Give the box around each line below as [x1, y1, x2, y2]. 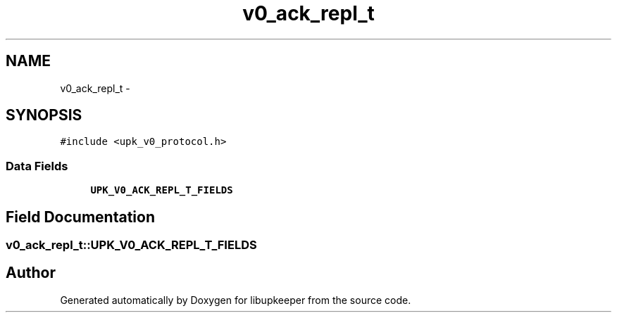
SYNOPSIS [6, 106, 82, 125]
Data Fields [6, 158, 68, 173]
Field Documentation [6, 208, 155, 226]
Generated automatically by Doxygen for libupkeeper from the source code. [60, 293, 411, 306]
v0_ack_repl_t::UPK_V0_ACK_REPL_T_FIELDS [6, 238, 257, 253]
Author [6, 264, 56, 282]
